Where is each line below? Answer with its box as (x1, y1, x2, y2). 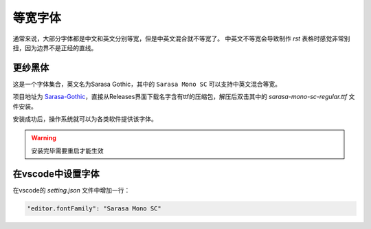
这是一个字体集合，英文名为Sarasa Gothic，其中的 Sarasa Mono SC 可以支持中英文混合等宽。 (12, 80, 282, 88)
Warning (31, 134, 56, 142)
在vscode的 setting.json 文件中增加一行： (12, 186, 131, 194)
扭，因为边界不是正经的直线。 (12, 43, 98, 52)
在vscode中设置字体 (12, 168, 100, 179)
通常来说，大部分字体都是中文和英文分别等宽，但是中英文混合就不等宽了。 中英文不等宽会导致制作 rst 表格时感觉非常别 (12, 34, 350, 43)
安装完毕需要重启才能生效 (31, 146, 104, 155)
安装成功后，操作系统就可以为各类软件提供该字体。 (12, 115, 157, 123)
